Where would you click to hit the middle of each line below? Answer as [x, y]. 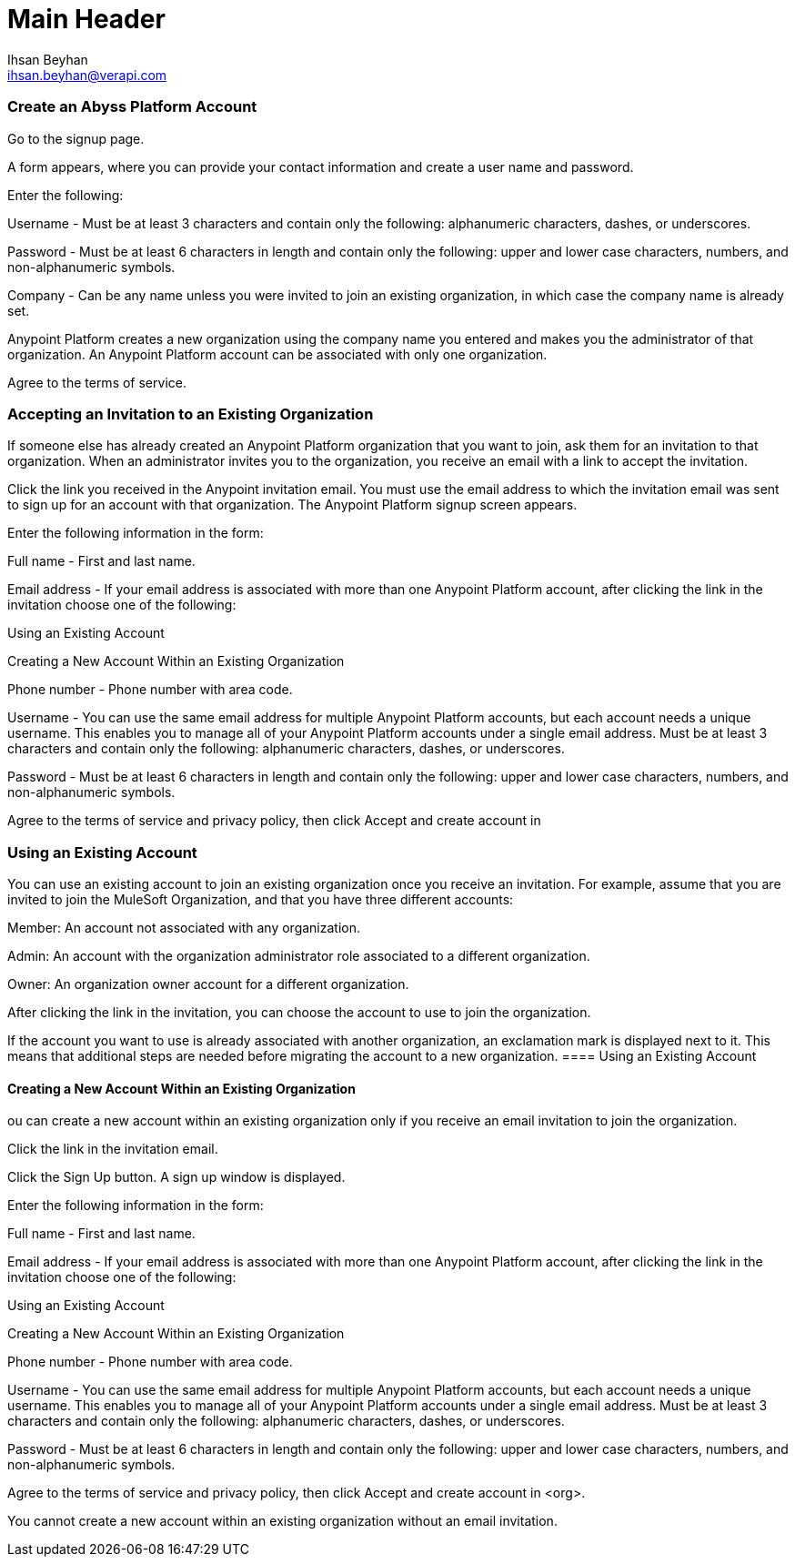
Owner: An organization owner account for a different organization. [208, 984]
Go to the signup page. [76, 138]
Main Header [86, 19]
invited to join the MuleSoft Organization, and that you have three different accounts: [261, 899]
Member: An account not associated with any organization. [184, 928]
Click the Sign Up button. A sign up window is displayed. [176, 1177]
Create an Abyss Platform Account [132, 107]
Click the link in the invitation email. [113, 1149]
